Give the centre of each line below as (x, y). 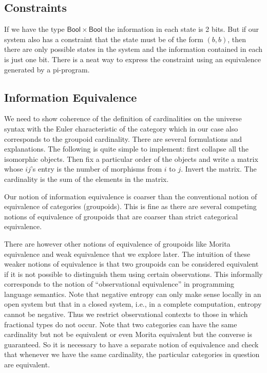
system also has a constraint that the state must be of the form (104, 39)
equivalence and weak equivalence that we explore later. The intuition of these (127, 254)
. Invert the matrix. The (219, 169)
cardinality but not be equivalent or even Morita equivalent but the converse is (128, 334)
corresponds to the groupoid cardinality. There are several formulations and (123, 138)
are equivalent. (27, 365)
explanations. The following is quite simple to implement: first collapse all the (127, 149)
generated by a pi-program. (47, 69)
